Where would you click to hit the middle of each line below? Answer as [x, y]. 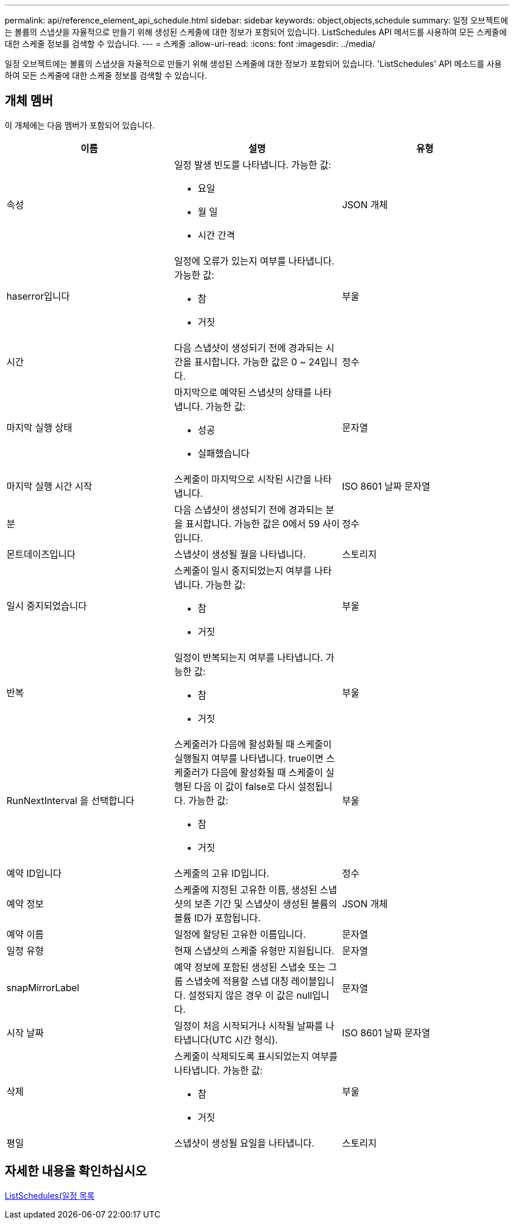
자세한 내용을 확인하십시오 [76, 1171]
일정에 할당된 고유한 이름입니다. [240, 934]
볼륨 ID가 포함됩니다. [217, 918]
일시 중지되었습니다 [47, 606]
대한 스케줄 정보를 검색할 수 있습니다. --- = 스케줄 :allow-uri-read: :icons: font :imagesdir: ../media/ [190, 44]
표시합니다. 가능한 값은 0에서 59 [253, 523]
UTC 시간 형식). [245, 1040]
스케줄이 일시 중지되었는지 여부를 [243, 570]
